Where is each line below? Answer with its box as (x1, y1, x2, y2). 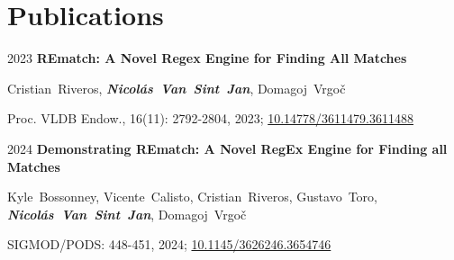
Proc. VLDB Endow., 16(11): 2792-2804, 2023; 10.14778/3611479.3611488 (7, 109, 413, 128)
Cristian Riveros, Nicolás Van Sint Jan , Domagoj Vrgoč (7, 78, 346, 97)
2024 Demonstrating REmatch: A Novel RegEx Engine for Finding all (7, 139, 448, 157)
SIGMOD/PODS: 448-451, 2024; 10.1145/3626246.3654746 (7, 235, 331, 254)
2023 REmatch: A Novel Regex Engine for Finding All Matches (7, 49, 407, 67)
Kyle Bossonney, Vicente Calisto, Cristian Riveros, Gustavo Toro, (7, 187, 377, 206)
